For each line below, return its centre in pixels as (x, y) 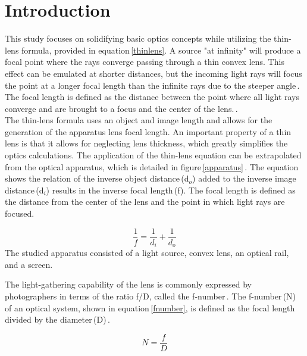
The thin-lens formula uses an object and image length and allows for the (139, 120)
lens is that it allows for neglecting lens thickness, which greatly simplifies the (146, 143)
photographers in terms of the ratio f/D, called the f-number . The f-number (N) (151, 296)
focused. (20, 213)
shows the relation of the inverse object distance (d (97, 178)
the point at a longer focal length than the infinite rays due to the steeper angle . (152, 85)
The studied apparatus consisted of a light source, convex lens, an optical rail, (147, 253)
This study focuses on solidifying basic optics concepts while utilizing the (138, 38)
